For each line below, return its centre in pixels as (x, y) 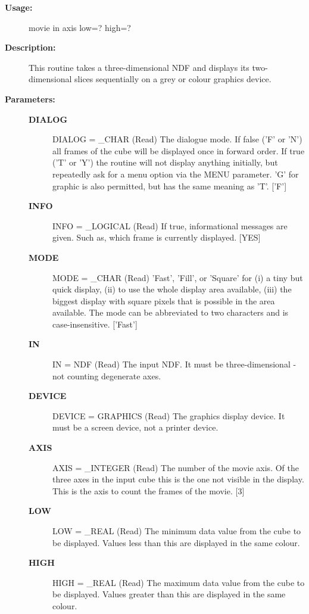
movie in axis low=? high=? (80, 27)
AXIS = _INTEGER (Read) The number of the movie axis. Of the (176, 467)
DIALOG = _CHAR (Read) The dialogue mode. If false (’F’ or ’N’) (177, 139)
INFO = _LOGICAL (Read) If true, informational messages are (170, 225)
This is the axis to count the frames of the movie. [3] (149, 490)
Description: (30, 47)
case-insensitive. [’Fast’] (95, 324)
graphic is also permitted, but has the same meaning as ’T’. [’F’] (170, 186)
